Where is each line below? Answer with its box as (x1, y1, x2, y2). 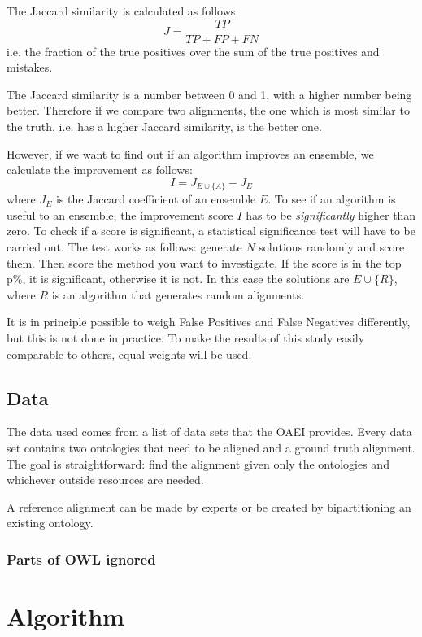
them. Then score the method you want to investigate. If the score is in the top (7, 254, 402, 271)
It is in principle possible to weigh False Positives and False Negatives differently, (7, 313, 411, 330)
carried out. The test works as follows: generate (7, 238, 242, 255)
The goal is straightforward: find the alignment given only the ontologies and (7, 455, 389, 472)
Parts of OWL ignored (7, 548, 156, 569)
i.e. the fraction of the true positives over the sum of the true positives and (7, 42, 380, 59)
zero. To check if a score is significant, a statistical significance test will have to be (7, 222, 415, 239)
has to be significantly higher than (246, 206, 416, 223)
